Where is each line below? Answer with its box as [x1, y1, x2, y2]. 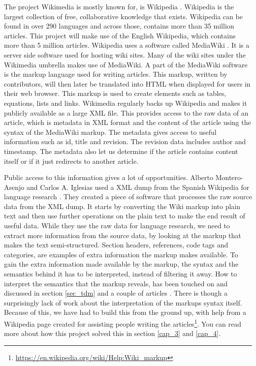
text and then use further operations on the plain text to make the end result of [4, 211, 246, 221]
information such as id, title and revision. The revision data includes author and [4, 136, 246, 147]
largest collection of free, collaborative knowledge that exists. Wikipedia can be [4, 11, 243, 21]
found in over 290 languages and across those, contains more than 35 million [4, 21, 234, 31]
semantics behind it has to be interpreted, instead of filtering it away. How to [4, 269, 237, 279]
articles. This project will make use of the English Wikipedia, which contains [4, 30, 236, 40]
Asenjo [4, 182, 25, 192]
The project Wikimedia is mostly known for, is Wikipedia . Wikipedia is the [4, 1, 234, 11]
